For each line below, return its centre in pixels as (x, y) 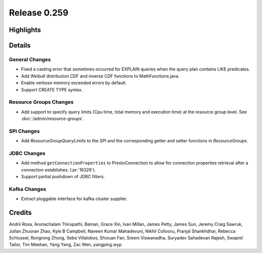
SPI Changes (24, 131)
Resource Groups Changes (41, 102)
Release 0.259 (39, 13)
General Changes (30, 59)
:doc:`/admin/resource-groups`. (53, 118)
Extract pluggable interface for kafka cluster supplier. (74, 199)
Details (20, 45)
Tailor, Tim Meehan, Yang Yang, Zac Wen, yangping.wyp (65, 245)
